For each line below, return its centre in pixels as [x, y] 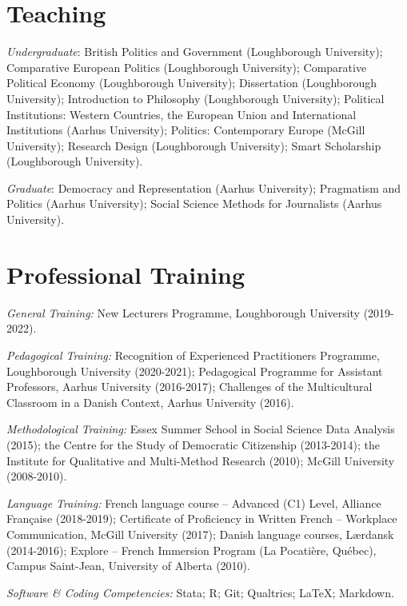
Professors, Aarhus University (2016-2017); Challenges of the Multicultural [190, 387]
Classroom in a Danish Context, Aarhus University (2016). [150, 402]
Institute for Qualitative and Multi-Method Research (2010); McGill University [201, 460]
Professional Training [126, 274]
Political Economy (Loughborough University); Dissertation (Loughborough [192, 83]
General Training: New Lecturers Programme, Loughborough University [183, 312]
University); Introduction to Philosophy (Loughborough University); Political [196, 98]
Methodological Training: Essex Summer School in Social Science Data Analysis [201, 429]
